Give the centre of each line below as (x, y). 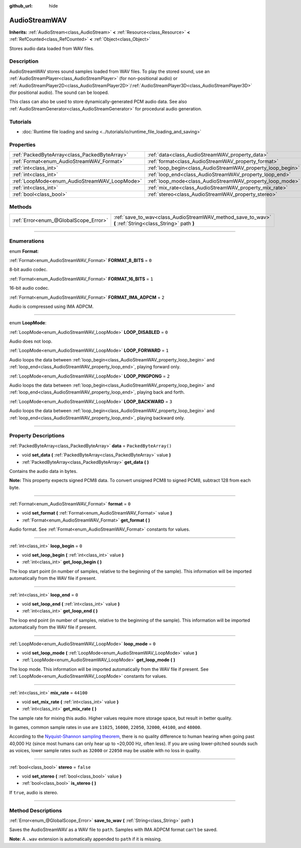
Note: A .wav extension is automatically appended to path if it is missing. (86, 839)
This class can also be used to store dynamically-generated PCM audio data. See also (98, 102)
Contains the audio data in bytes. (43, 471)
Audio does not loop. (31, 341)
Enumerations (27, 241)
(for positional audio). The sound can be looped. (59, 92)
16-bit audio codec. (29, 288)
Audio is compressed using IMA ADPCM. (51, 306)
